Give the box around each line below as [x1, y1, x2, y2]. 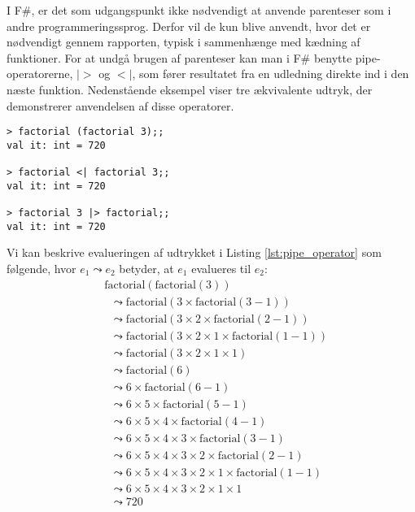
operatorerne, [7, 65, 73, 82]
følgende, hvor [7, 260, 76, 276]
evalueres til [191, 260, 251, 276]
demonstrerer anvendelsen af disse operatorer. [7, 97, 234, 114]
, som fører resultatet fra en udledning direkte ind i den [132, 65, 409, 82]
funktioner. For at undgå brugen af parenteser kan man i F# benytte [7, 49, 352, 66]
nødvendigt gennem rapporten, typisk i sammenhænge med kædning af [7, 33, 360, 50]
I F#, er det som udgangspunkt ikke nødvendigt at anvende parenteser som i [7, 2, 391, 18]
